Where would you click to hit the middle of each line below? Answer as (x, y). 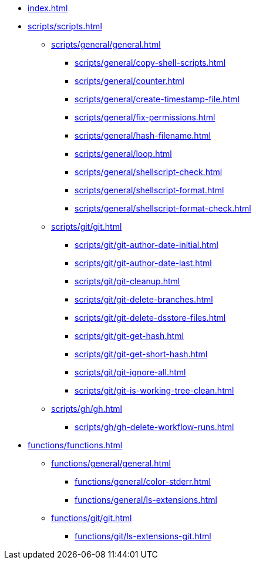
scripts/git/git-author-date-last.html (143, 263)
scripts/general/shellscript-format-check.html (163, 208)
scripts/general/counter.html (129, 81)
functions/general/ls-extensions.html (146, 500)
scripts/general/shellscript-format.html (149, 190)
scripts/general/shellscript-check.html (149, 172)
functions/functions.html (75, 445)
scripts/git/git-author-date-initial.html (146, 245)
